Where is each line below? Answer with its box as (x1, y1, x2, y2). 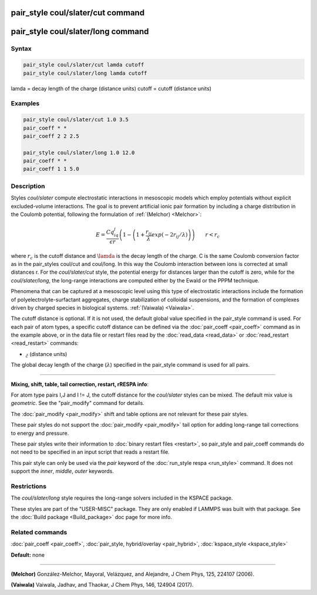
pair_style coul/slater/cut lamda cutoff (23, 62, 144, 68)
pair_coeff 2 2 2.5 (23, 132, 79, 139)
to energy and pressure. (11, 430, 69, 437)
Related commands (11, 528, 68, 536)
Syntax (11, 45, 32, 53)
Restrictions (11, 482, 47, 490)
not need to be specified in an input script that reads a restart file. (11, 448, 170, 456)
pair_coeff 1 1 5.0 (23, 165, 79, 172)
